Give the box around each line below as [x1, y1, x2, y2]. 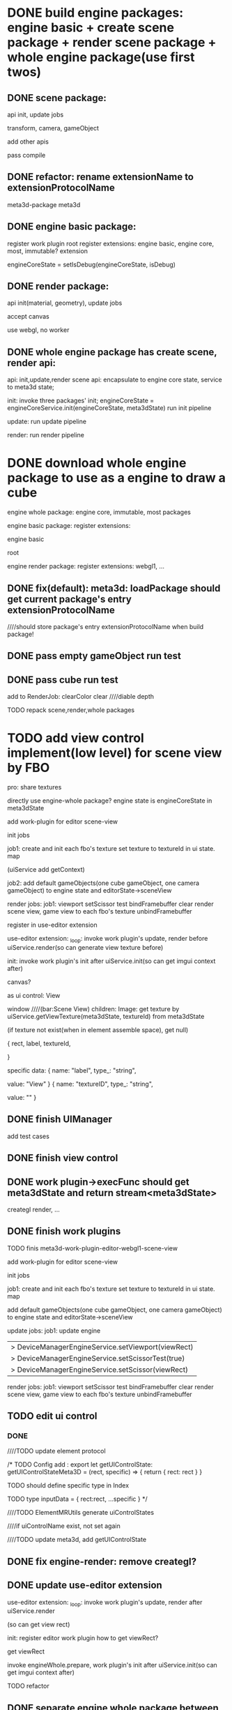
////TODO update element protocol [7, 1447, 106, 1455]
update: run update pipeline [7, 417, 87, 426]
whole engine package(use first [7, 50, 195, 66]
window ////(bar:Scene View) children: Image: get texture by [7, 1004, 180, 1013]
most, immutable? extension [7, 246, 88, 255]
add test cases [7, 1132, 50, 1140]
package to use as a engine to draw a [7, 470, 226, 486]
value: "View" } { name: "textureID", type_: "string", [7, 1080, 153, 1088]
